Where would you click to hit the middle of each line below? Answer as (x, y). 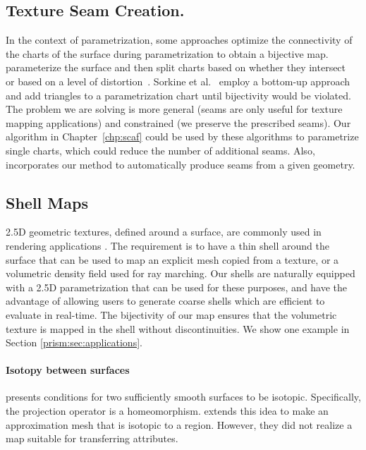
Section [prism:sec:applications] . (74, 342)
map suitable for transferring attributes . (92, 438)
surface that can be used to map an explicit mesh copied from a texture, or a (172, 259)
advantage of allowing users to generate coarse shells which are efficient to (165, 301)
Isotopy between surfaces (68, 370)
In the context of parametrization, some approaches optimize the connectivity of (179, 40)
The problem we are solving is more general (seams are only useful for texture (174, 109)
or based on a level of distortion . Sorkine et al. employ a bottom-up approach (178, 81)
